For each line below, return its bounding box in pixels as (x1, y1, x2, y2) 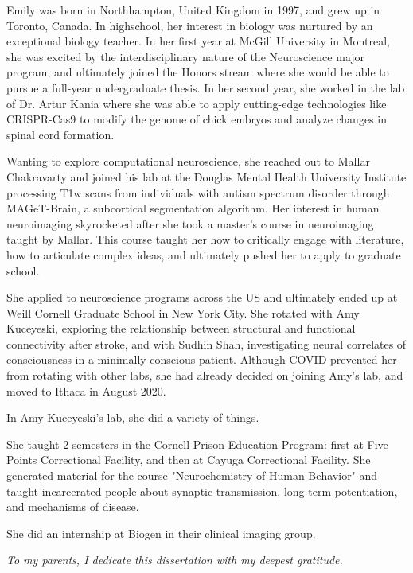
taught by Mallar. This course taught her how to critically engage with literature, (6, 231, 404, 248)
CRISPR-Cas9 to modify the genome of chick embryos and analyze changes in (6, 111, 387, 127)
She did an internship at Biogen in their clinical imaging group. (6, 524, 316, 541)
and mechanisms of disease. (6, 498, 139, 515)
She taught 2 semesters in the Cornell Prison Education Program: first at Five (6, 435, 388, 452)
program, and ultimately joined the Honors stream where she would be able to (6, 64, 389, 80)
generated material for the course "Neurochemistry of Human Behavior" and (6, 467, 378, 484)
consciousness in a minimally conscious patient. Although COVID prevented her (6, 351, 397, 368)
